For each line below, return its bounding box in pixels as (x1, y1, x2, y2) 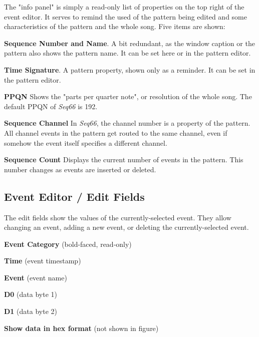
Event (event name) (4, 272, 67, 282)
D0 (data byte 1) (4, 289, 57, 299)
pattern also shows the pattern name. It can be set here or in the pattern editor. (4, 48, 251, 58)
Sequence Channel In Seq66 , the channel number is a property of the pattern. (4, 118, 250, 128)
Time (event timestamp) (4, 255, 81, 266)
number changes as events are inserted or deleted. (4, 164, 156, 174)
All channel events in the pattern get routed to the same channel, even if (4, 127, 227, 138)
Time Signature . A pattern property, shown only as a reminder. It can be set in (4, 64, 255, 75)
